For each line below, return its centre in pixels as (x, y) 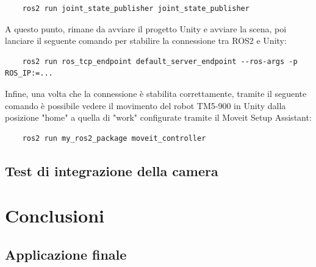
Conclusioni (55, 215)
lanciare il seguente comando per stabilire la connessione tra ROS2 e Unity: (146, 41)
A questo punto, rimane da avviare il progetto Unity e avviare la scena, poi (146, 28)
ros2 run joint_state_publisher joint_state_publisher (136, 9)
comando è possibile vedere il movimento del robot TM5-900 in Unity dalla (145, 105)
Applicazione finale (66, 254)
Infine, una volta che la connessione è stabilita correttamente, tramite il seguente (156, 93)
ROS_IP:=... (29, 73)
